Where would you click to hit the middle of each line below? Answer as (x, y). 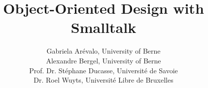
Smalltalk (104, 27)
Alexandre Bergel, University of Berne (104, 60)
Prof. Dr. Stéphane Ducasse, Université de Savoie (104, 70)
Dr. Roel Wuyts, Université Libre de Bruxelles (104, 80)
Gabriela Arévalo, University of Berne (104, 51)
